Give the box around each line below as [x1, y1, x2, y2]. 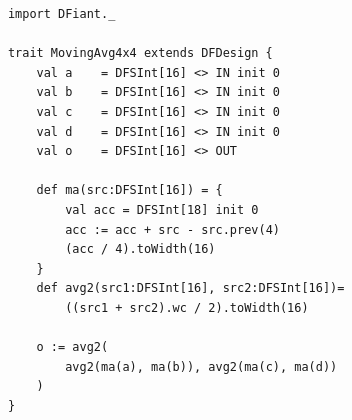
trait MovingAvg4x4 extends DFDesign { [7, 46, 273, 61]
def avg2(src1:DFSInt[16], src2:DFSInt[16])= [36, 281, 345, 296]
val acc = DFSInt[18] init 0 [65, 202, 259, 217]
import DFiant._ [7, 7, 116, 21]
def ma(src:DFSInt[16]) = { [36, 183, 223, 198]
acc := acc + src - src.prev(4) [65, 222, 280, 237]
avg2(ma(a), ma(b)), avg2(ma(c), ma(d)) [65, 359, 338, 374]
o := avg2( [36, 340, 109, 355]
